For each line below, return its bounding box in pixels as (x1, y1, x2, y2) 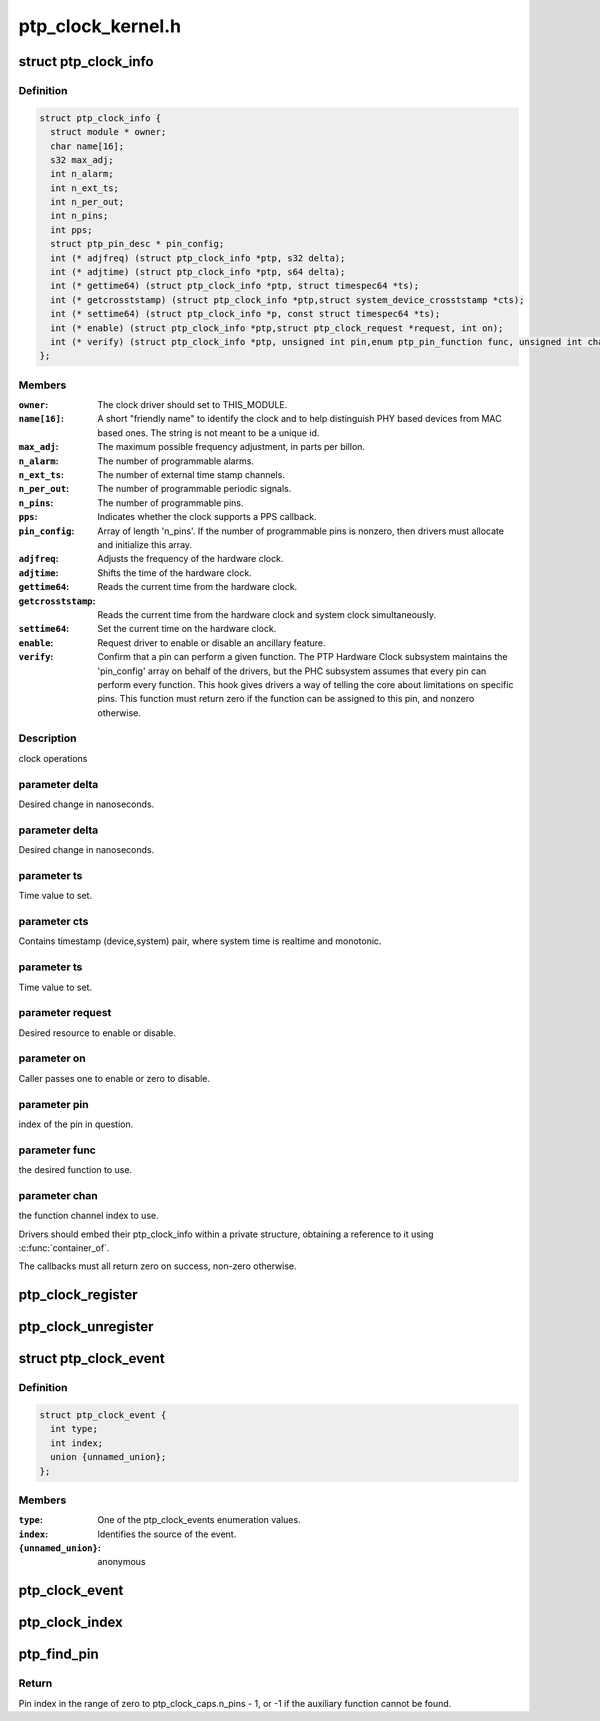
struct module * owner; (50, 126, 167, 138)
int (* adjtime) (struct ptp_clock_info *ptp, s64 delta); (50, 266, 346, 278)
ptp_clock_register (18, 1286, 139, 1304)
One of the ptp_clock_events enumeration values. (97, 1514, 301, 1526)
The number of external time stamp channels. (97, 469, 285, 481)
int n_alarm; (50, 168, 114, 180)
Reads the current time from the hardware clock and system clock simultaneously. (97, 608, 437, 620)
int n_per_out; (50, 196, 125, 208)
